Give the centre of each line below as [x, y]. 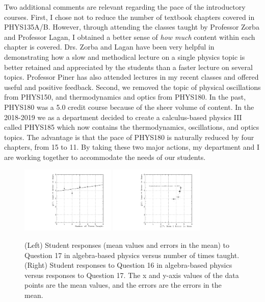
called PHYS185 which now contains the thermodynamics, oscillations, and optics [132, 127]
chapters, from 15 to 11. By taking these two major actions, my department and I [132, 147]
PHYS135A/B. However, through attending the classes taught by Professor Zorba [132, 27]
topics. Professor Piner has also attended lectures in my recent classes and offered [131, 77]
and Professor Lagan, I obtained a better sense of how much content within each [130, 37]
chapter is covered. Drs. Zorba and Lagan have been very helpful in [109, 47]
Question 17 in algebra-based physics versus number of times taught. [132, 255]
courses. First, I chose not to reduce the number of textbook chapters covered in [129, 17]
